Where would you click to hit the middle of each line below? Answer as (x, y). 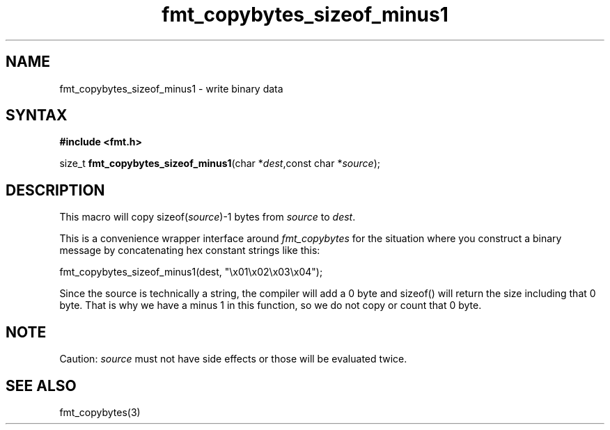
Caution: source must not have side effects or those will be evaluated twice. (233, 359)
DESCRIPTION (55, 190)
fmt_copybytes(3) (100, 412)
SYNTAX (37, 116)
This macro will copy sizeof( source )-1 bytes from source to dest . (208, 217)
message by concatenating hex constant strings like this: (190, 250)
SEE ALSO (41, 385)
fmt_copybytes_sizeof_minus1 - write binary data (171, 88)
